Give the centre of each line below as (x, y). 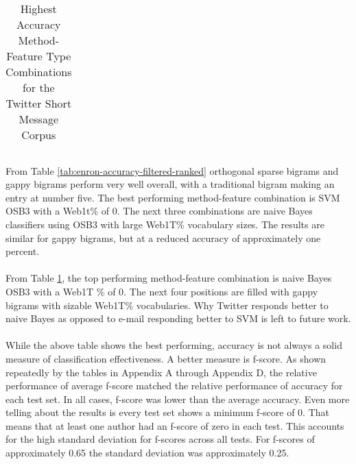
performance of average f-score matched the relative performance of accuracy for (174, 386)
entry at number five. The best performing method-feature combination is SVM (173, 197)
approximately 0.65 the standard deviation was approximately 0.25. (147, 453)
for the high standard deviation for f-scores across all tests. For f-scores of (160, 439)
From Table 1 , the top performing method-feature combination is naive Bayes (169, 278)
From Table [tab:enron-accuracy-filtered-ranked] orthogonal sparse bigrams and (172, 170)
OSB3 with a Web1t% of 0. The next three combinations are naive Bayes (159, 211)
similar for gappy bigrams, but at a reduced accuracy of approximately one (163, 237)
